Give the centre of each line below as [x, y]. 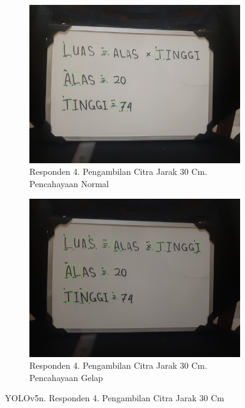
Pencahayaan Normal [69, 184]
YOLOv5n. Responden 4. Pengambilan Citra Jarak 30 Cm [115, 398]
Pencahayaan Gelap [66, 377]
